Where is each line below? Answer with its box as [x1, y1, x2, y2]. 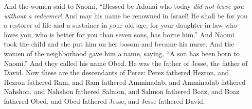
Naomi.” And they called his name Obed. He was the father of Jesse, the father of [4, 58, 248, 68]
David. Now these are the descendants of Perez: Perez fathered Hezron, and [4, 67, 229, 78]
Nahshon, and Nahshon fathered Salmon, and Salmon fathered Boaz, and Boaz [4, 86, 239, 96]
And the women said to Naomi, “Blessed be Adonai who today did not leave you [4, 1, 244, 11]
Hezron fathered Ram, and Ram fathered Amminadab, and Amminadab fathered [4, 77, 246, 87]
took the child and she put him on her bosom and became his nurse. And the [4, 39, 234, 49]
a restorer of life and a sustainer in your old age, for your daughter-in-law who [4, 20, 237, 30]
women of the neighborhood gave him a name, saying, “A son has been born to [4, 48, 240, 58]
